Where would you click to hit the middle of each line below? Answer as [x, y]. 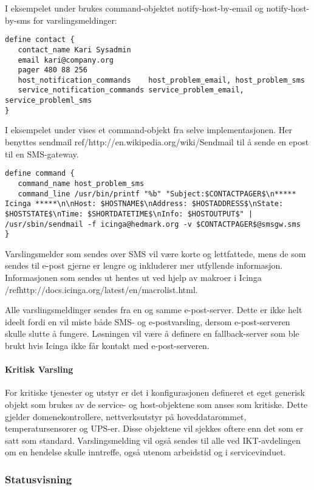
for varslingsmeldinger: [75, 20]
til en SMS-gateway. [42, 154]
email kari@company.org [66, 60]
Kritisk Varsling [39, 369]
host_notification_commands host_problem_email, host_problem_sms [161, 80]
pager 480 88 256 [53, 70]
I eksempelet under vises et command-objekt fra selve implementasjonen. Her [148, 130]
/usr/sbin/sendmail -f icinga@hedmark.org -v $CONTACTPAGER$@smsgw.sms [153, 224]
